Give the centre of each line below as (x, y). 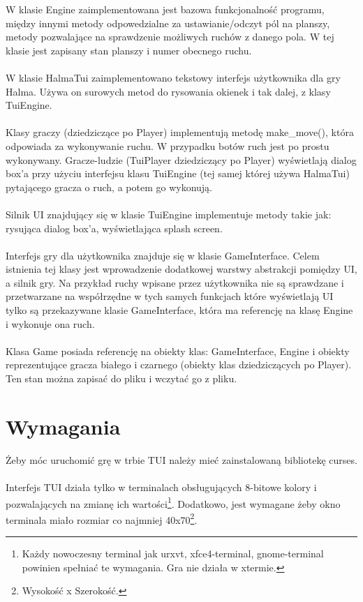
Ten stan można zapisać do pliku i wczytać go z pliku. (121, 378)
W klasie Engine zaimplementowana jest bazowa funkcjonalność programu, (165, 9)
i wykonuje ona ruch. (50, 323)
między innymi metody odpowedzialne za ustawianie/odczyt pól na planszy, (168, 23)
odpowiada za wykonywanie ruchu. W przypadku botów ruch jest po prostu (168, 145)
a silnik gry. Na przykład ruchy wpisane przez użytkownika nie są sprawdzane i (175, 282)
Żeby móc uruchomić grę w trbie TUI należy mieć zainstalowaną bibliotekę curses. (181, 459)
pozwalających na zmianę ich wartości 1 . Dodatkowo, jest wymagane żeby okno (173, 502)
